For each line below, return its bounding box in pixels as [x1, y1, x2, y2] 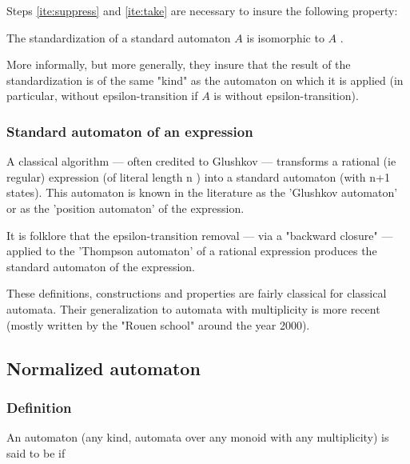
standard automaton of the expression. [6, 258, 195, 274]
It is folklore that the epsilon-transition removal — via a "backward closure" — [6, 226, 393, 243]
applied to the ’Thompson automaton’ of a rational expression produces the [6, 242, 377, 259]
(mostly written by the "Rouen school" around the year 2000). [6, 316, 310, 333]
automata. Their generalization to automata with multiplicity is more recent [6, 300, 380, 317]
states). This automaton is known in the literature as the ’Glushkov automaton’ [6, 184, 398, 201]
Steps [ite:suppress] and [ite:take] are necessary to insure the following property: [6, 2, 398, 18]
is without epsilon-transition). [213, 87, 359, 104]
